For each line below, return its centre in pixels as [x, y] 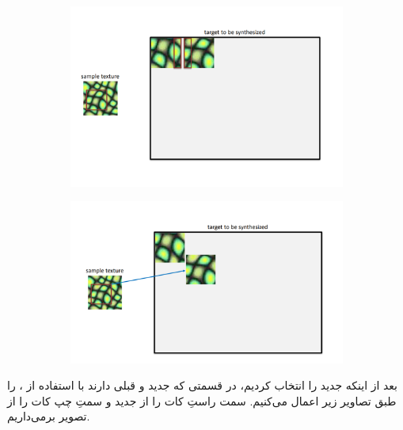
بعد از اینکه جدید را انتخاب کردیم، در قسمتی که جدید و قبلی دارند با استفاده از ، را [202, 385]
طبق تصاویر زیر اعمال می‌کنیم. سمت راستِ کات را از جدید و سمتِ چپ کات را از [202, 400]
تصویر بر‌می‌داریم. [49, 416]
